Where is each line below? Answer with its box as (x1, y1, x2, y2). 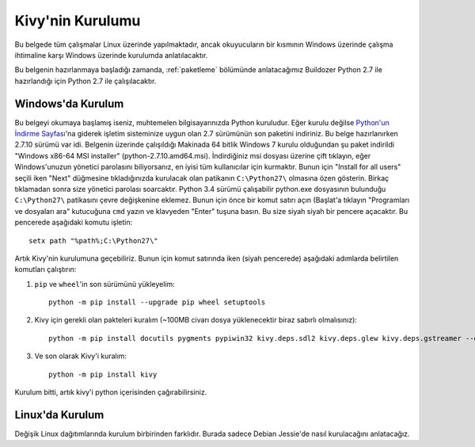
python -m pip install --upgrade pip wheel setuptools (48, 298, 266, 307)
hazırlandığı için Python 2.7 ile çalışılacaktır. (14, 76, 157, 86)
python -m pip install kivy (48, 369, 158, 379)
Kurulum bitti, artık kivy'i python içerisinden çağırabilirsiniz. (14, 388, 207, 397)
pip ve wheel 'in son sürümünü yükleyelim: (34, 279, 176, 288)
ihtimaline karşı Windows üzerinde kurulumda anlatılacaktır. (14, 50, 208, 59)
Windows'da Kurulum (14, 97, 124, 110)
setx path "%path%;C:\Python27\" (28, 236, 158, 245)
